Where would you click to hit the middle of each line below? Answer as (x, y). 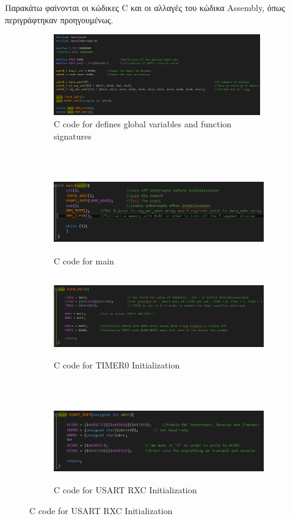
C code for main (84, 260)
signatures (73, 136)
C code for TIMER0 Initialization (117, 365)
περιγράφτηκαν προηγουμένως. (59, 19)
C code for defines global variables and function (143, 124)
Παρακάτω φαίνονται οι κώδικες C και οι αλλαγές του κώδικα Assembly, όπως (145, 7)
